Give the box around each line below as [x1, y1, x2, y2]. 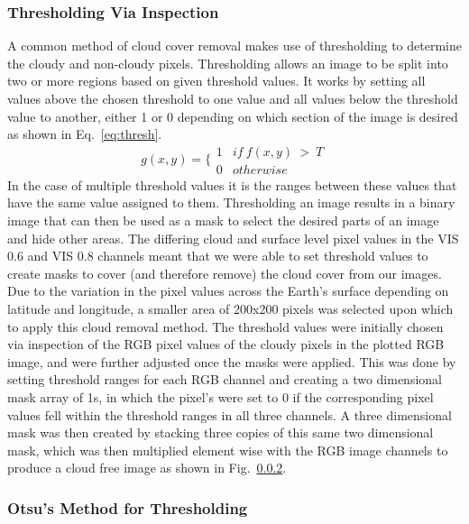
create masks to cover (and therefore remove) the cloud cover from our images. [7, 263, 442, 282]
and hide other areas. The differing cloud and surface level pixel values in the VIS [7, 228, 459, 247]
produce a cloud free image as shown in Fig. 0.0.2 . [7, 458, 287, 477]
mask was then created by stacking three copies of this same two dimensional [7, 423, 434, 442]
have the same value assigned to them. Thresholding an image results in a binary [7, 193, 455, 212]
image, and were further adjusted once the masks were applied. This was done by [7, 352, 456, 371]
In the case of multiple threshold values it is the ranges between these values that [7, 175, 457, 194]
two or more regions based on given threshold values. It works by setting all [7, 71, 426, 90]
